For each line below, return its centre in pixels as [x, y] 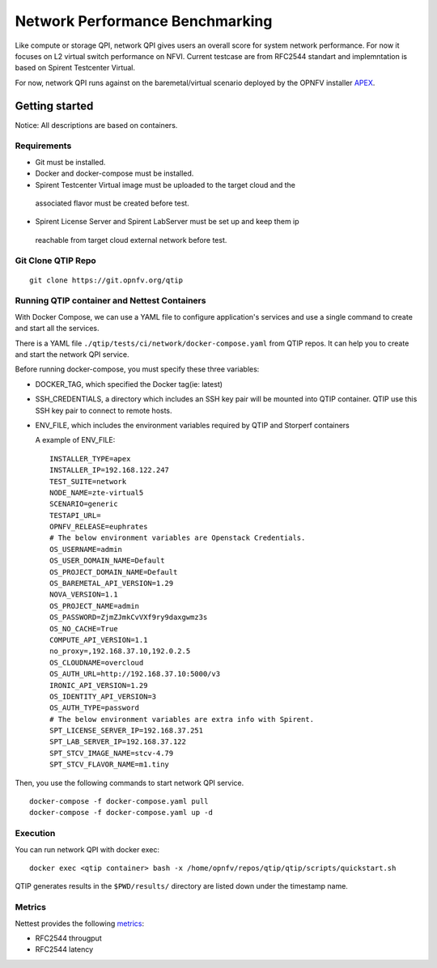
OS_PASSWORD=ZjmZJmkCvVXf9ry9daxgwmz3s [129, 618]
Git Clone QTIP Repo [55, 261]
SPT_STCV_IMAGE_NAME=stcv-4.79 [112, 753]
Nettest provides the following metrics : [80, 923]
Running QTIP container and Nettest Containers [110, 301]
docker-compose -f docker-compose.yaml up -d [121, 813]
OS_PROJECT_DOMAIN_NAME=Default [114, 572]
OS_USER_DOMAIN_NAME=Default [107, 561]
